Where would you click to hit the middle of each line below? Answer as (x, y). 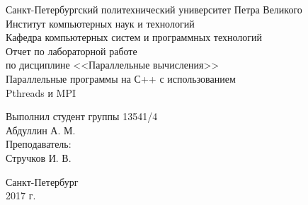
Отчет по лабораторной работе (72, 51)
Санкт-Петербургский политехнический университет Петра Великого (154, 9)
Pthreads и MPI (41, 92)
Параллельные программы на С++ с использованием (121, 78)
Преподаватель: (39, 144)
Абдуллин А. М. (41, 130)
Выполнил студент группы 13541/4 (82, 116)
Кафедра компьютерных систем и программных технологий (134, 37)
